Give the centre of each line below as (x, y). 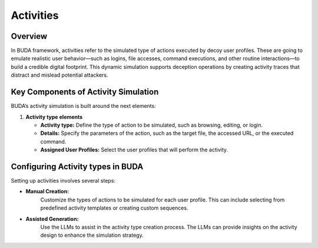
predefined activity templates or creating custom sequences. (114, 208)
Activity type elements (54, 117)
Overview (29, 36)
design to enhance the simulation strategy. (92, 235)
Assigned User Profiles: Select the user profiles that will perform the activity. (134, 150)
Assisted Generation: (52, 219)
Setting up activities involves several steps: (63, 181)
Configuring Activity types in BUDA (77, 166)
